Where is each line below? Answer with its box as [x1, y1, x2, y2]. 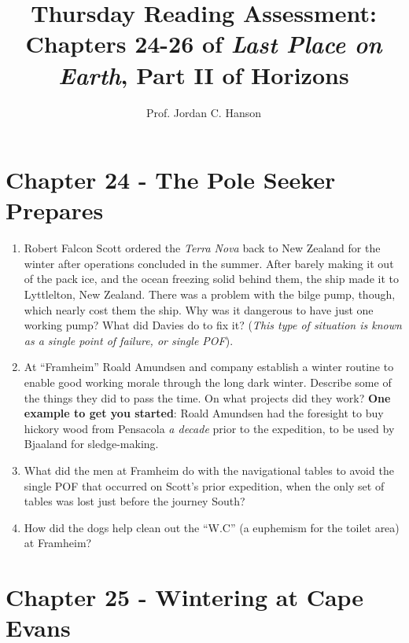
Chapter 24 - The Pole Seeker [6, 164, 336, 196]
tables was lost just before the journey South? [24, 493, 245, 509]
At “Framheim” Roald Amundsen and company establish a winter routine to [24, 358, 394, 375]
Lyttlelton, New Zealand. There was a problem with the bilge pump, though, [24, 286, 396, 302]
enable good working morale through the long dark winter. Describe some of [24, 373, 392, 390]
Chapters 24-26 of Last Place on [25, 28, 382, 61]
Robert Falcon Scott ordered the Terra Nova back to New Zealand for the [24, 240, 381, 256]
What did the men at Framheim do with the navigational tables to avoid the [24, 461, 394, 478]
